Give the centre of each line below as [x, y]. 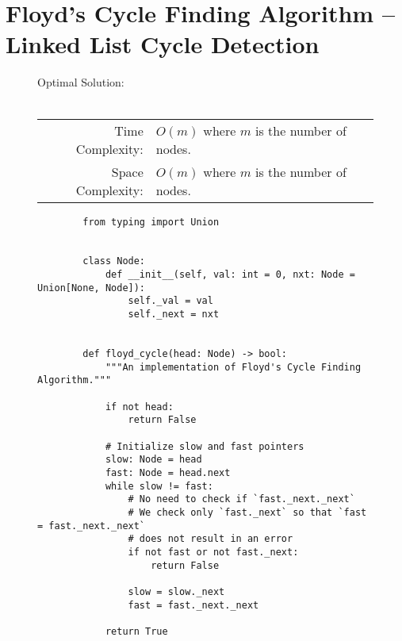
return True [136, 631]
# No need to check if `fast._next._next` [241, 499]
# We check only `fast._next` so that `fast [247, 512]
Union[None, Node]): [92, 288]
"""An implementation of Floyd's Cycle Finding [233, 367]
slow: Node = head [153, 460]
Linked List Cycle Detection [163, 44]
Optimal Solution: [81, 82]
